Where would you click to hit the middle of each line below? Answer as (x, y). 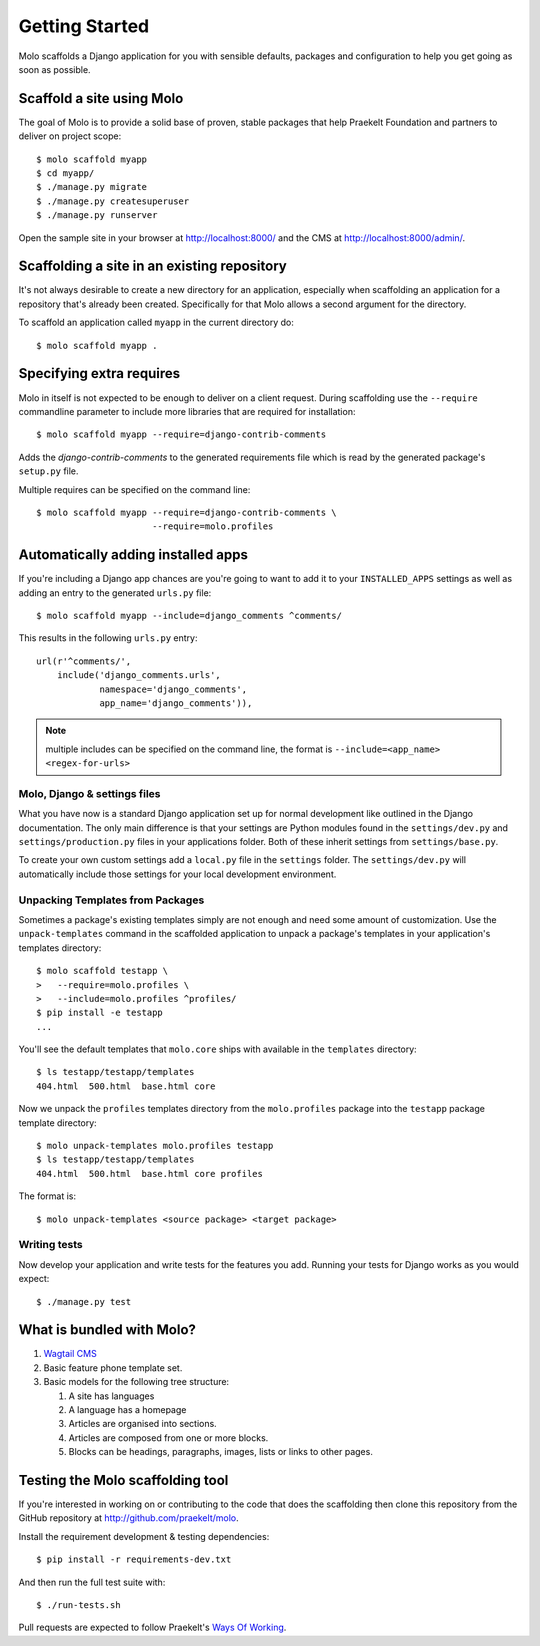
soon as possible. (54, 69)
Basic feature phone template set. (113, 1367)
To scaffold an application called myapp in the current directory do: (156, 322)
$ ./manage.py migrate (92, 187)
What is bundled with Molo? (107, 1330)
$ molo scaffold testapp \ (102, 971)
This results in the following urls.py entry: (108, 638)
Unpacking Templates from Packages (111, 900)
